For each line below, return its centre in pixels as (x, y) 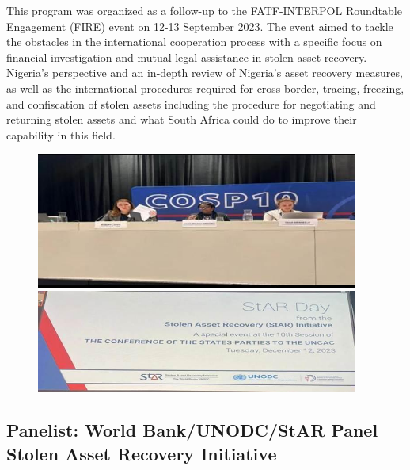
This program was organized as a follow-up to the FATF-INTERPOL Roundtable (204, 10)
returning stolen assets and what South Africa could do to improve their (182, 119)
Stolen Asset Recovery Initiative (142, 453)
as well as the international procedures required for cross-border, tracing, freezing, (205, 88)
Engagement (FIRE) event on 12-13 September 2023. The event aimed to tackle (200, 26)
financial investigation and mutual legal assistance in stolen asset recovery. (187, 57)
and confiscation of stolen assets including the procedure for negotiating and (191, 103)
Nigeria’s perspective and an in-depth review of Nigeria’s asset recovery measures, (205, 73)
